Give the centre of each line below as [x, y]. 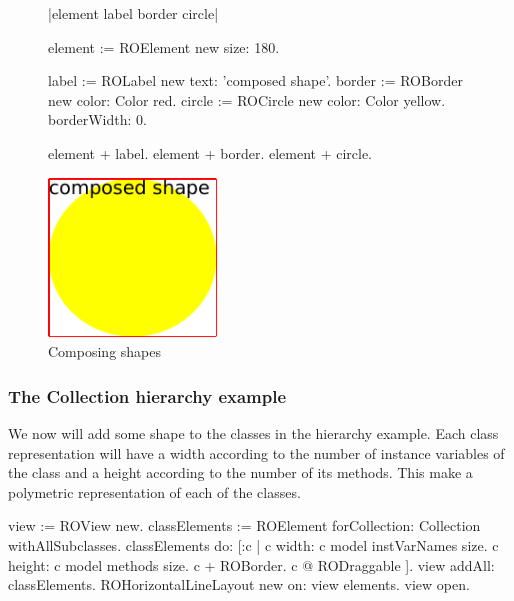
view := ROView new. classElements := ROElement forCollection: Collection [244, 525]
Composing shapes [105, 351]
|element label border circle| [133, 13]
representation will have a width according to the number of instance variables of [256, 452]
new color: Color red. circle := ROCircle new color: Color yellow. [247, 99]
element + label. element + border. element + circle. [210, 152]
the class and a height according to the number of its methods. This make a [240, 472]
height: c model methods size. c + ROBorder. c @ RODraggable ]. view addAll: [251, 564]
